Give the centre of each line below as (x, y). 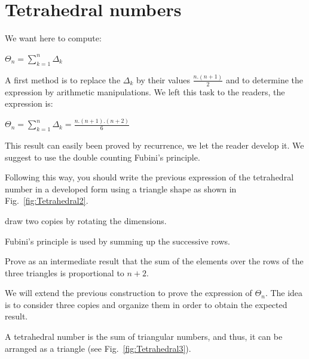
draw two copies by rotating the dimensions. (86, 220)
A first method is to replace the (63, 79)
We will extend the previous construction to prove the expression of (129, 293)
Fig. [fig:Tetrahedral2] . (47, 200)
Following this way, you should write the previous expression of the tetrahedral (149, 177)
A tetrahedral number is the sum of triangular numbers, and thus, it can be (144, 337)
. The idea (284, 293)
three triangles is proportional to (65, 272)
